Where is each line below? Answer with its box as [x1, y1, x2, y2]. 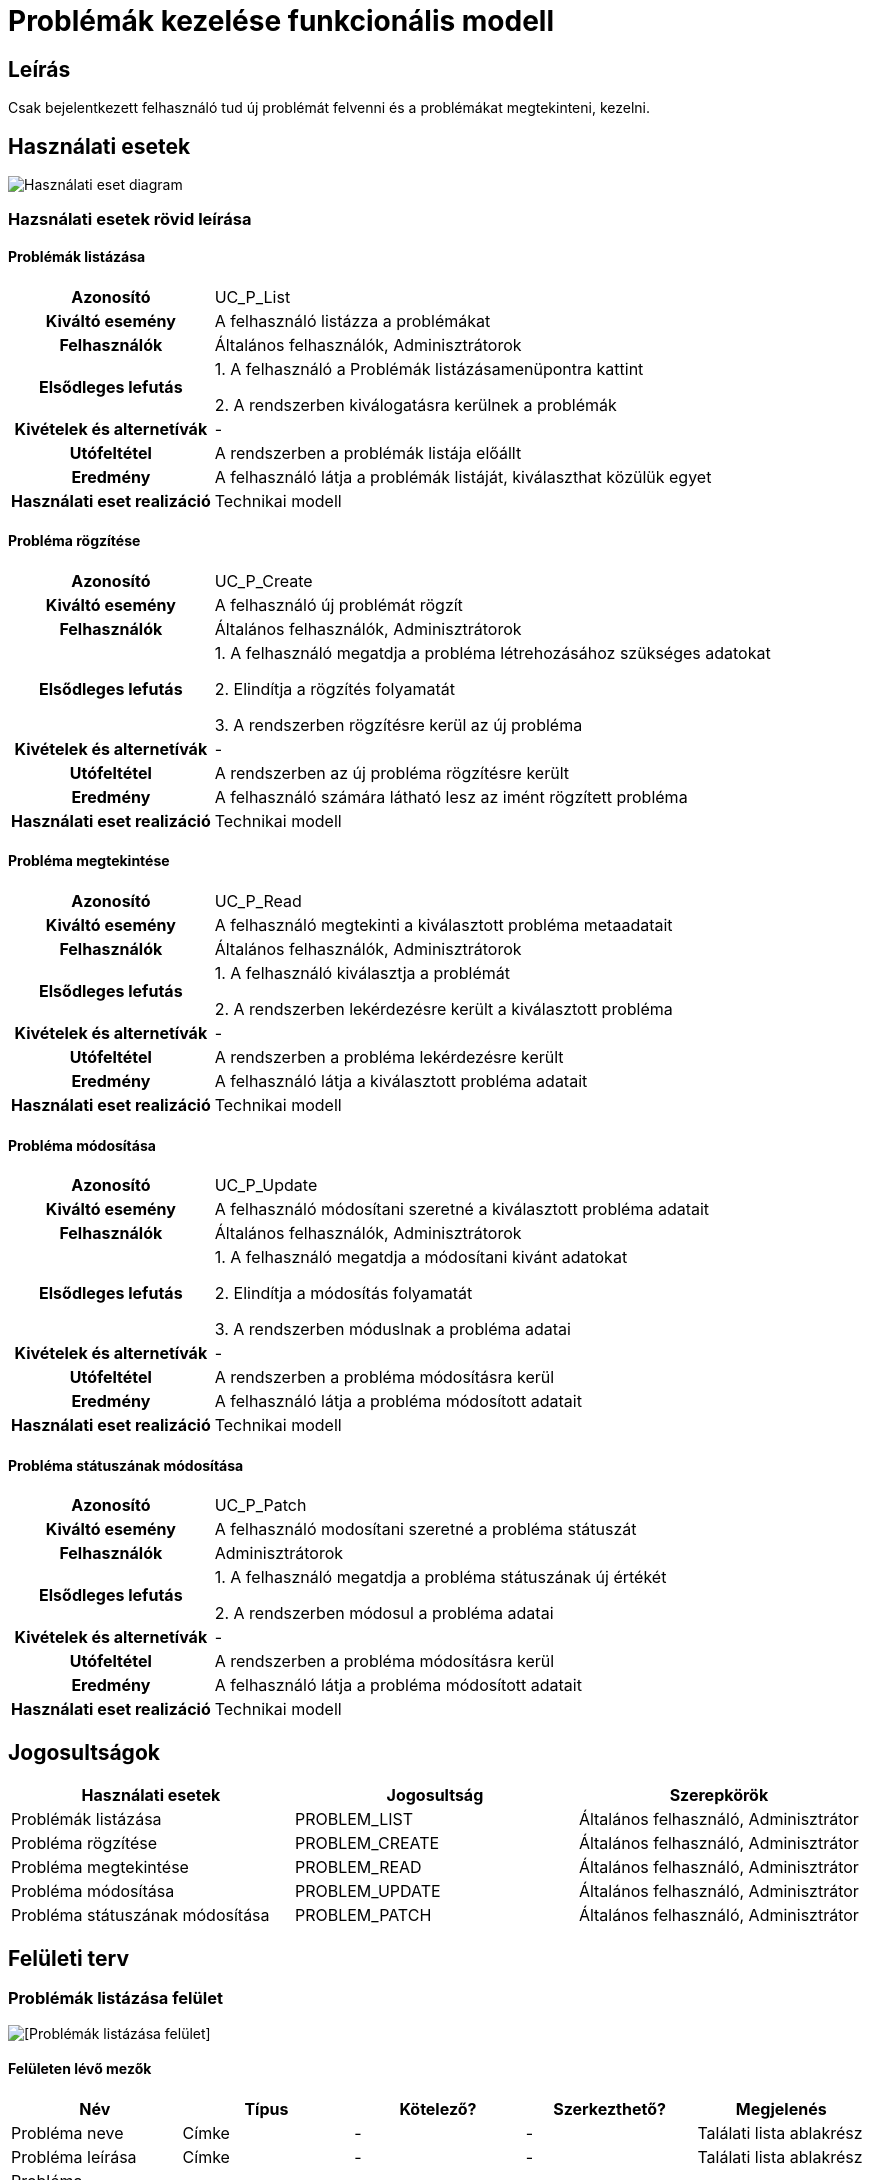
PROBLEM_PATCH [294, 1905, 432, 1926]
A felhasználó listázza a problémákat [214, 310, 491, 331]
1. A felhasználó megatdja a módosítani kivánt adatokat [214, 1247, 628, 1268]
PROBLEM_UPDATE [294, 1881, 441, 1902]
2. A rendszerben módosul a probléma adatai [214, 1603, 554, 1624]
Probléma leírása [11, 2146, 137, 2167]
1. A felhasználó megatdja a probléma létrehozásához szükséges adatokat [214, 642, 771, 663]
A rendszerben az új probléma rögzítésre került [214, 762, 569, 783]
